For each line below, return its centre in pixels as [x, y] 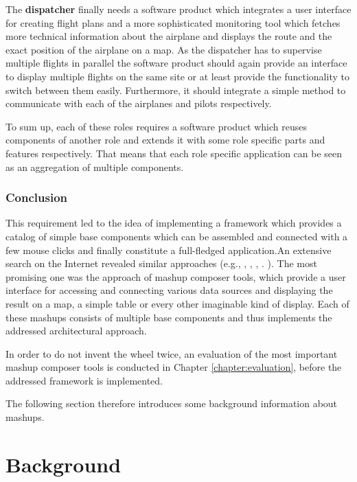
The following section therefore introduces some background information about [172, 403]
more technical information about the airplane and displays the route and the [169, 36]
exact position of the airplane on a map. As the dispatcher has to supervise [164, 49]
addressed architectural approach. [76, 331]
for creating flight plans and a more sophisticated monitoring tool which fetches [173, 22]
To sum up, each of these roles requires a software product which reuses [156, 126]
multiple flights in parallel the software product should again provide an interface [176, 63]
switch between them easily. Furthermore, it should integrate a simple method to [176, 90]
